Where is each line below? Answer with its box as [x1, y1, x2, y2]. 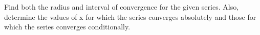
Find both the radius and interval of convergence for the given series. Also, [4, 2, 239, 12]
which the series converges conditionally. [4, 21, 131, 32]
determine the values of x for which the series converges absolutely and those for [4, 11, 256, 22]
